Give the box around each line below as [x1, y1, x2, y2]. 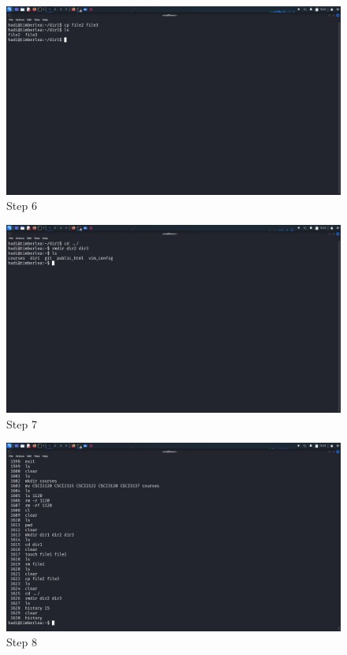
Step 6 [6, 197, 37, 214]
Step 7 [6, 415, 37, 432]
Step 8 [6, 634, 37, 650]
